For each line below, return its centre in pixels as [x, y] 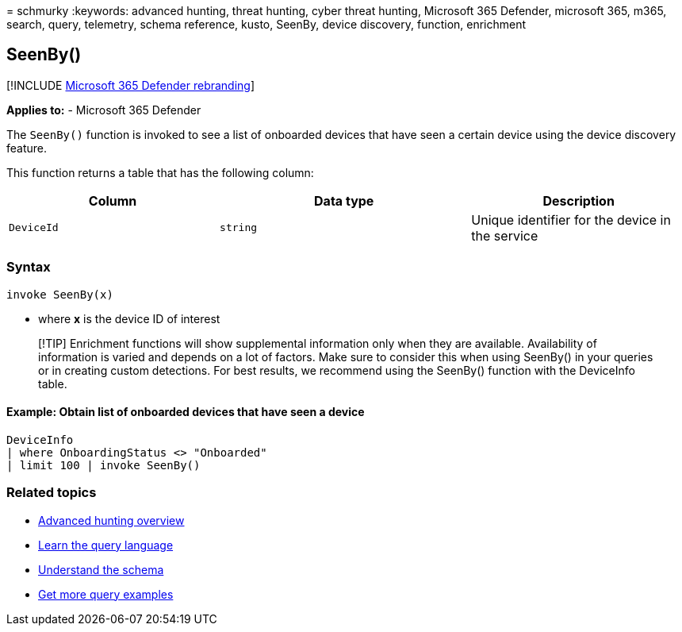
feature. [27, 148]
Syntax [29, 267]
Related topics [52, 493]
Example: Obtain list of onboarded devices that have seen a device [186, 412]
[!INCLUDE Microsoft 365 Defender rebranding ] [131, 85]
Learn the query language [106, 545]
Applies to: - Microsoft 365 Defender [104, 110]
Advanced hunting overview [111, 520]
